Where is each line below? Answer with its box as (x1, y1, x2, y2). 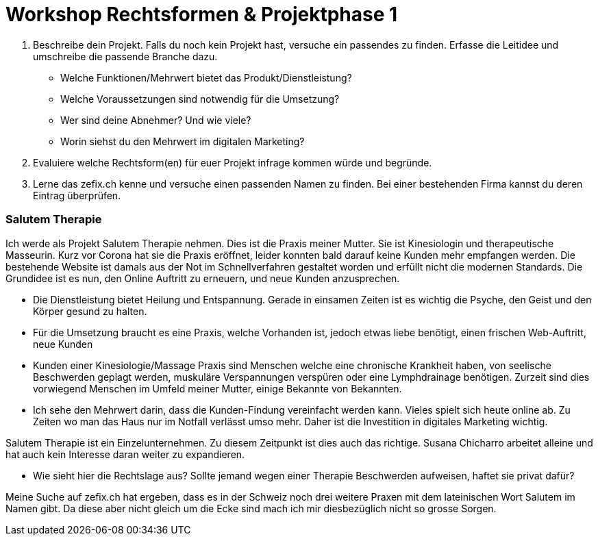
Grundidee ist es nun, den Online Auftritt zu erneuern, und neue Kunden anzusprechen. (5, 272, 400, 284)
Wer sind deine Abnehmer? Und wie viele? (60, 114, 251, 126)
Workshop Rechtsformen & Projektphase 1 (5, 3, 398, 26)
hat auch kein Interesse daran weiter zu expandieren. (5, 448, 245, 460)
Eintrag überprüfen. (33, 189, 121, 201)
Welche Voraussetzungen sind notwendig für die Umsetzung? (60, 92, 340, 105)
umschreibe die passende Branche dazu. (33, 50, 218, 62)
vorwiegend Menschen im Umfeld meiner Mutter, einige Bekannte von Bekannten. (33, 382, 402, 394)
